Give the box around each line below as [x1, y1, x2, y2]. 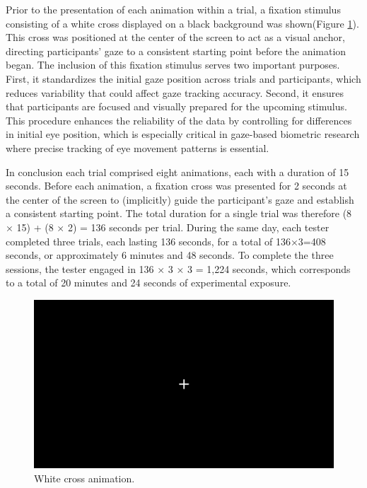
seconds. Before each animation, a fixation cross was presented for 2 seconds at [6, 178, 347, 193]
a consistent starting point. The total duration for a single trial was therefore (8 [6, 206, 352, 221]
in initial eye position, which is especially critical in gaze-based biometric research [6, 127, 360, 141]
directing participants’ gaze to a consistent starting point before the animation [6, 43, 346, 58]
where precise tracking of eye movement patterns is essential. [6, 140, 269, 155]
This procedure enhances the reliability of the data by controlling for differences [6, 112, 352, 127]
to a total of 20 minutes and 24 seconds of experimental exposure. [6, 275, 291, 290]
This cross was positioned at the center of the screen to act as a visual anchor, [6, 30, 345, 45]
